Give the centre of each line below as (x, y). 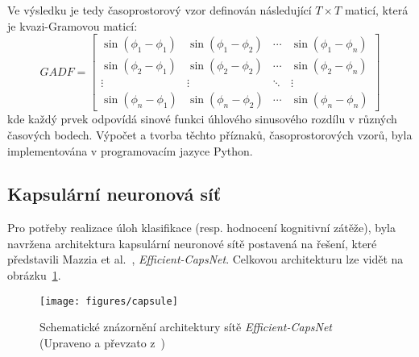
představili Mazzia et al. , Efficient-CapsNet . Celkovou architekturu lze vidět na (205, 259)
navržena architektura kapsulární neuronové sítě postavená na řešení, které (192, 243)
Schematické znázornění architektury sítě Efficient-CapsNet (186, 327)
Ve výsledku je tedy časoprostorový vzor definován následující (160, 10)
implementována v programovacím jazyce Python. (130, 150)
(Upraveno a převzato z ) (103, 342)
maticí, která (376, 10)
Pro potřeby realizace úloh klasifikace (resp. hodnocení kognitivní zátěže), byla (201, 228)
